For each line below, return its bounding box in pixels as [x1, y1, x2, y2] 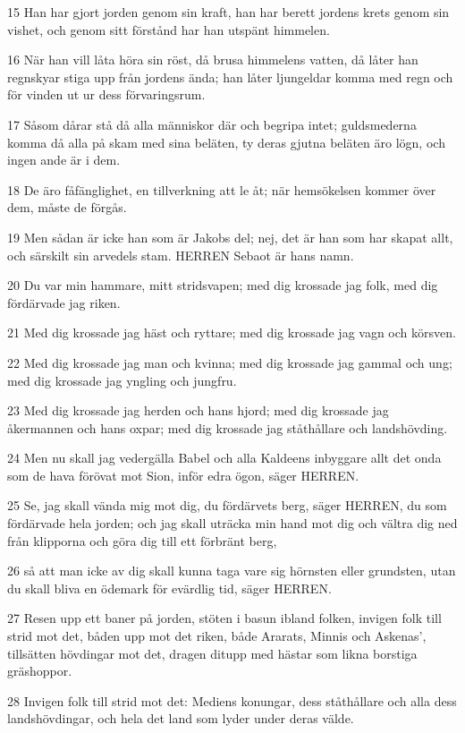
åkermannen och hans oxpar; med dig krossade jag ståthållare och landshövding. [7, 418, 448, 437]
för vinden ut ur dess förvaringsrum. [7, 85, 206, 104]
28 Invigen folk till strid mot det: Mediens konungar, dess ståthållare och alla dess [7, 691, 457, 710]
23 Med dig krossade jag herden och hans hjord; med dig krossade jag [7, 401, 389, 420]
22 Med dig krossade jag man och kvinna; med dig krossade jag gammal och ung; [7, 353, 452, 371]
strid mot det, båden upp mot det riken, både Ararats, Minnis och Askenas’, [7, 626, 427, 645]
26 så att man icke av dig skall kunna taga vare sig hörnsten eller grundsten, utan [7, 561, 456, 580]
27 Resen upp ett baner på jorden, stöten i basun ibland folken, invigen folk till [7, 609, 442, 627]
